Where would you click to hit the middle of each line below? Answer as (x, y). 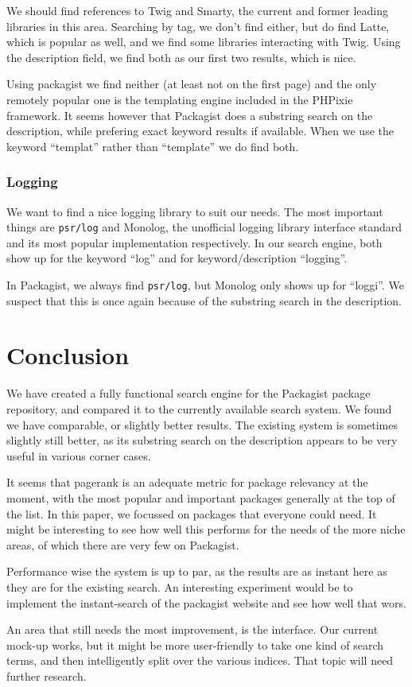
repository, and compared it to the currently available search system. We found (199, 408)
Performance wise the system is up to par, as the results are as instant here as (197, 571)
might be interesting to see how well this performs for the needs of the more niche (206, 529)
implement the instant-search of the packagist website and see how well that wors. (206, 602)
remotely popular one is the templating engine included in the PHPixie (180, 99)
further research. (47, 675)
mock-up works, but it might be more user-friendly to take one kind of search (195, 644)
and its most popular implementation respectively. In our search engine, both (194, 242)
